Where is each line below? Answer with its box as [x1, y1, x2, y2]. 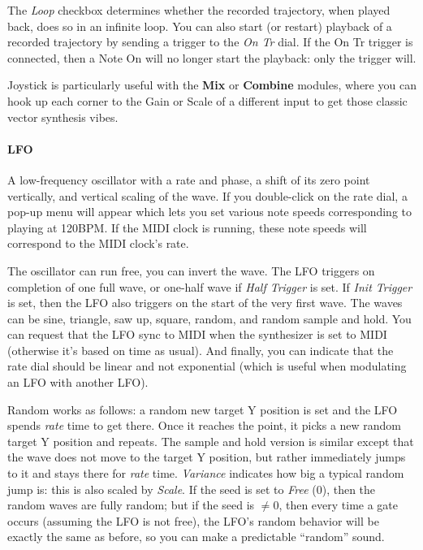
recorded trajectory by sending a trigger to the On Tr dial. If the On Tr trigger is [7, 33, 413, 50]
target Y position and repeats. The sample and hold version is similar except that [7, 432, 414, 449]
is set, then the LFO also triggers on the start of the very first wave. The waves [7, 294, 403, 311]
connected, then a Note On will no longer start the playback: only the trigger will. [7, 49, 417, 66]
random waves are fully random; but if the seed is [7, 496, 255, 513]
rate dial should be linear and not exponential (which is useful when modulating [7, 357, 407, 375]
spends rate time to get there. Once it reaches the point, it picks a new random [7, 417, 402, 434]
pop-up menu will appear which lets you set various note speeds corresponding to [7, 203, 412, 220]
